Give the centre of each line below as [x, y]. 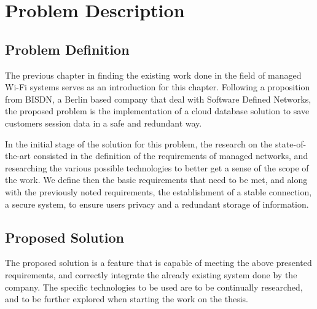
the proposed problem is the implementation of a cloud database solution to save [157, 111]
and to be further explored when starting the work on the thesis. [127, 299]
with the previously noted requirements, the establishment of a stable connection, [158, 191]
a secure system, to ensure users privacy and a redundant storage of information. [157, 204]
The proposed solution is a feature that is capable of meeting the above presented [158, 263]
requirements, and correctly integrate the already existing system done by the [151, 274]
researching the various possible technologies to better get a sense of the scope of [157, 167]
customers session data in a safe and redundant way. [104, 123]
